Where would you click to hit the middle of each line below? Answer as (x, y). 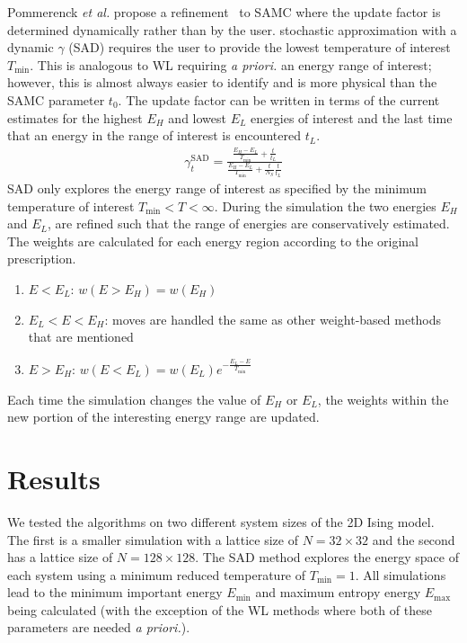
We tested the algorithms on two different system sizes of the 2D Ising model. (221, 521)
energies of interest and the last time (352, 117)
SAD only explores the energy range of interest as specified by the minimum (217, 188)
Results (54, 478)
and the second (414, 539)
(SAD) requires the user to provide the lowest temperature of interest (260, 47)
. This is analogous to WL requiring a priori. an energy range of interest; (231, 64)
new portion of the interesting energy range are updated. (163, 417)
